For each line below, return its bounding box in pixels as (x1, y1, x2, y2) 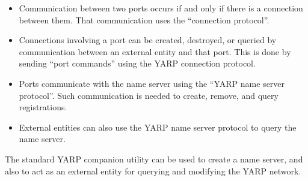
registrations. (19, 101, 67, 113)
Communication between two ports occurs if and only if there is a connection (19, 2, 303, 14)
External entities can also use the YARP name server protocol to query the (19, 120, 297, 133)
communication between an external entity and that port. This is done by (19, 45, 291, 58)
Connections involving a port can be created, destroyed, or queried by (19, 34, 277, 46)
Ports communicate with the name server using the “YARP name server (19, 77, 285, 89)
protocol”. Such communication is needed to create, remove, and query (19, 89, 279, 101)
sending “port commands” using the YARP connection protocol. (19, 57, 256, 70)
